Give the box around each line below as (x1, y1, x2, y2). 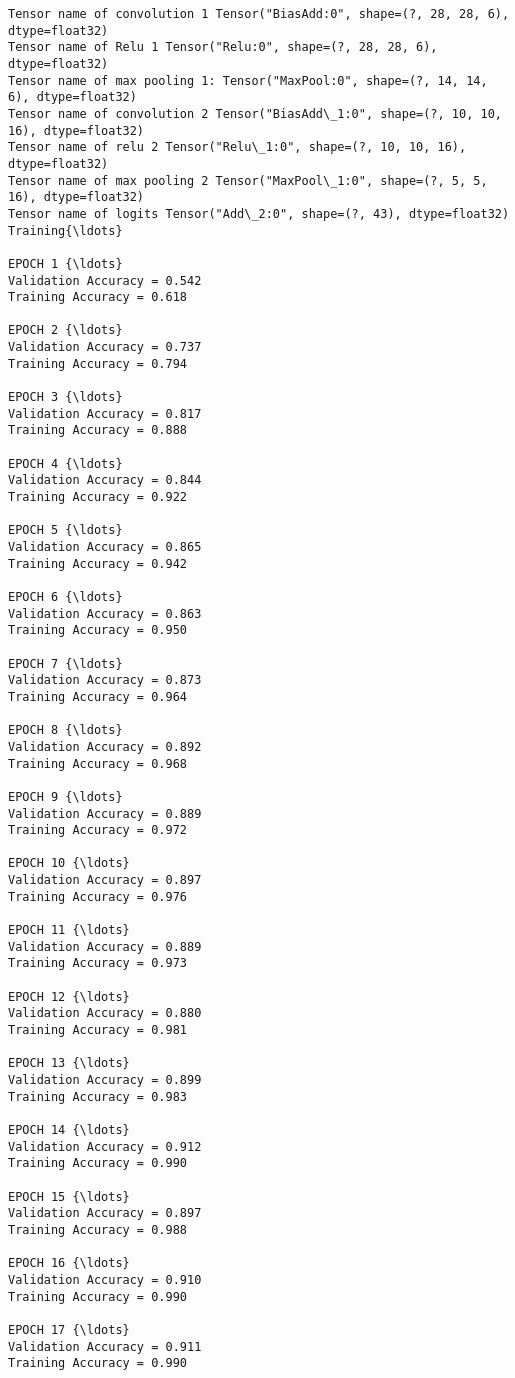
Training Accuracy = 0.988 (8, 1222, 187, 1237)
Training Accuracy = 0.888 (8, 423, 187, 438)
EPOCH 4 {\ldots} (8, 456, 123, 471)
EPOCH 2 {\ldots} (8, 323, 123, 338)
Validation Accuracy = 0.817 (8, 406, 202, 421)
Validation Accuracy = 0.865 (8, 540, 202, 554)
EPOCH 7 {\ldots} (8, 656, 123, 671)
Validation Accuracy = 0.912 (8, 1139, 202, 1154)
